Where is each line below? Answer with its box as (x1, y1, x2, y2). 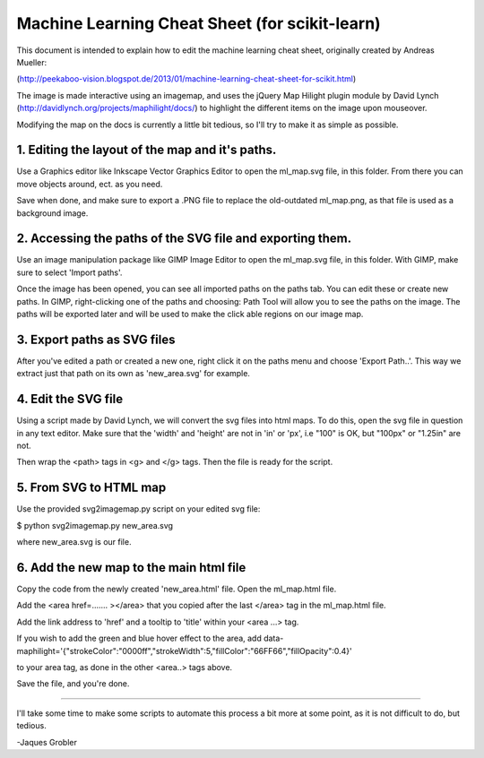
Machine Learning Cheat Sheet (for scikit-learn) (16, 13, 381, 33)
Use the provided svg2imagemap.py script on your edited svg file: (16, 504, 261, 514)
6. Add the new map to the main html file (16, 560, 246, 575)
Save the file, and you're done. (16, 678, 130, 689)
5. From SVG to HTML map (16, 480, 167, 495)
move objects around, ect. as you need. (16, 178, 163, 189)
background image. (16, 207, 89, 219)
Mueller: (16, 56, 48, 67)
